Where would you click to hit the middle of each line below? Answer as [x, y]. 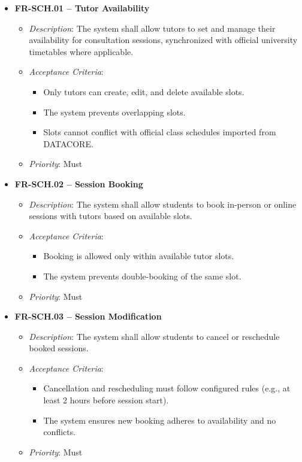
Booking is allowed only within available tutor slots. [139, 256]
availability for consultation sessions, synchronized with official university [163, 40]
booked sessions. [59, 348]
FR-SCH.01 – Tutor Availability [82, 8]
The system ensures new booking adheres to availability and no [160, 420]
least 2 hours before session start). [106, 400]
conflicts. [60, 432]
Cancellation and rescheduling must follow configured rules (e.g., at [167, 388]
